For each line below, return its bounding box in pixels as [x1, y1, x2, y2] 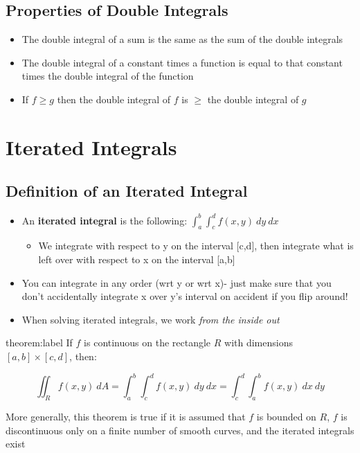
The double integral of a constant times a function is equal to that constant [21, 55, 343, 69]
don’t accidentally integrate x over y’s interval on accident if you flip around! [21, 289, 348, 303]
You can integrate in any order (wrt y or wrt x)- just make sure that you [21, 275, 332, 290]
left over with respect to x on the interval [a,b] [38, 252, 235, 267]
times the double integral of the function [21, 69, 194, 83]
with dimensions [224, 335, 293, 350]
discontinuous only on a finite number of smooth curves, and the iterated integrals [6, 423, 354, 437]
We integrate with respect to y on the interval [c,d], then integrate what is [38, 238, 354, 253]
